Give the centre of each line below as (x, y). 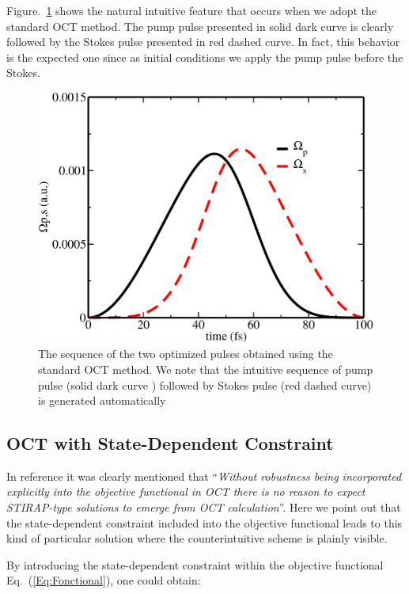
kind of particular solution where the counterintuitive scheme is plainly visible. (197, 538)
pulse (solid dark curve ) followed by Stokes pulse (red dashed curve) (205, 385)
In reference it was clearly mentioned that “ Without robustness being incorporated (204, 476)
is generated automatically (102, 400)
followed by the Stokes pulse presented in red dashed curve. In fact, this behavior (203, 42)
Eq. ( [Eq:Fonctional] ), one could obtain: (104, 580)
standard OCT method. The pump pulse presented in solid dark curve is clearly (200, 26)
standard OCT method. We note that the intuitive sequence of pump (206, 369)
